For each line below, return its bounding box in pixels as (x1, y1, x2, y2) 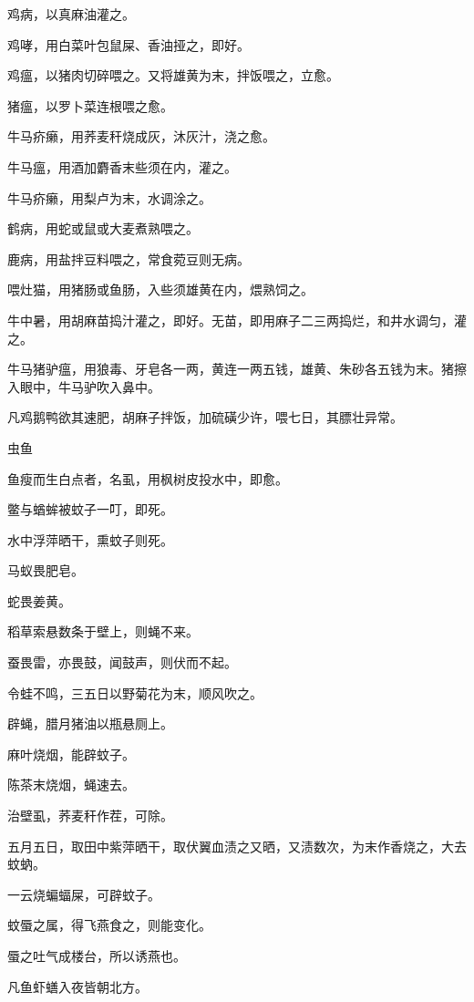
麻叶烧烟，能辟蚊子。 (7, 744, 135, 763)
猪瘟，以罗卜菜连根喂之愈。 (7, 96, 173, 115)
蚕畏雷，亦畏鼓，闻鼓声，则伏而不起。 (7, 653, 237, 672)
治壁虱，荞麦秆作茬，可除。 (7, 806, 173, 825)
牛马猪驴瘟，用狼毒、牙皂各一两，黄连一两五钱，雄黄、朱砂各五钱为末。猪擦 (7, 359, 467, 378)
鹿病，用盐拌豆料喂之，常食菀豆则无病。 (7, 249, 250, 268)
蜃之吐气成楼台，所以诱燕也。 (7, 946, 186, 965)
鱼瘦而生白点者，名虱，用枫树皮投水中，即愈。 (7, 469, 288, 488)
